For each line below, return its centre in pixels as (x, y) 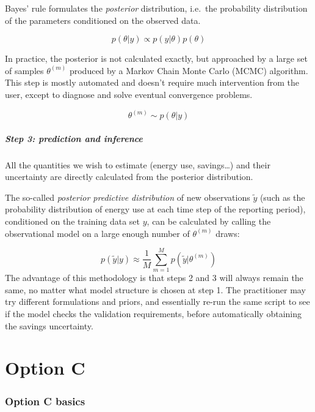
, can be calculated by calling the (209, 221)
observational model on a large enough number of (97, 233)
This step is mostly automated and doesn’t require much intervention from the (152, 82)
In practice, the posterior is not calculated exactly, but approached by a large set (156, 58)
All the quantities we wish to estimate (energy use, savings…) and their (138, 164)
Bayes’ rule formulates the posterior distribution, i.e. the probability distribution (156, 8)
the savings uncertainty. (49, 325)
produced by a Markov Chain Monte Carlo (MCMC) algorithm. (189, 70)
